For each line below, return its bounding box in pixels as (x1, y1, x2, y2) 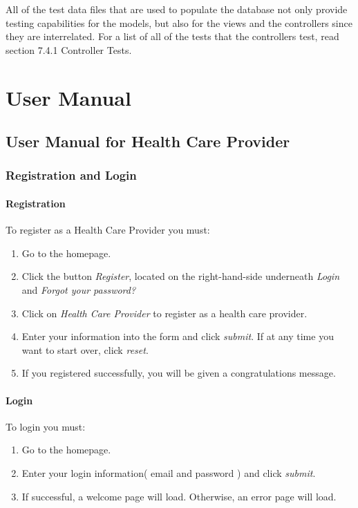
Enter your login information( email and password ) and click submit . (21, 465, 316, 480)
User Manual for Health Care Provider (6, 131, 290, 152)
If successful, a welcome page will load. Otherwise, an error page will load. (21, 489, 337, 503)
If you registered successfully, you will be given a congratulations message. (21, 366, 336, 380)
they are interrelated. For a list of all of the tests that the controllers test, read (6, 29, 339, 44)
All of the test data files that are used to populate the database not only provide (6, 2, 348, 16)
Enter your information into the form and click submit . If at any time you (21, 329, 334, 344)
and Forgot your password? (21, 282, 136, 297)
